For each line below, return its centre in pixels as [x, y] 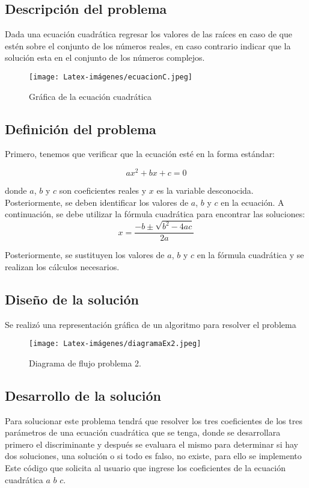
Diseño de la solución [72, 299]
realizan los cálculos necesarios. [62, 266]
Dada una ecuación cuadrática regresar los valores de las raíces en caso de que [148, 34]
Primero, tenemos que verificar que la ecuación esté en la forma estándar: [140, 154]
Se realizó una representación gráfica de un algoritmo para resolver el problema [151, 324]
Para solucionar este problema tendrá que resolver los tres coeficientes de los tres [154, 420]
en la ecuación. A [252, 202]
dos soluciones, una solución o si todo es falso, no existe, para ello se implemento [153, 456]
